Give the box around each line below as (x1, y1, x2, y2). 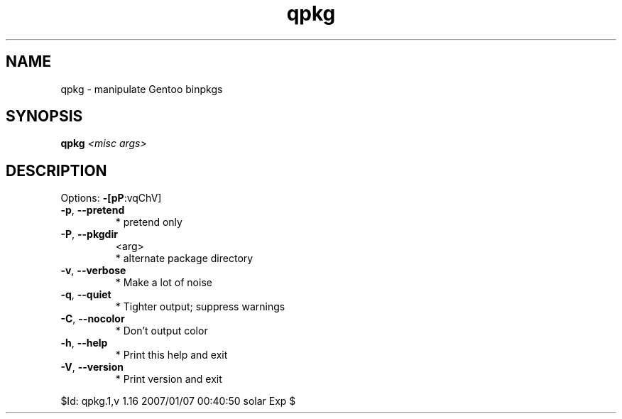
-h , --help (60, 337, 108, 349)
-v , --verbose (60, 264, 126, 277)
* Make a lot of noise (115, 276, 212, 289)
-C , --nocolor (60, 312, 125, 325)
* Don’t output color (115, 325, 208, 337)
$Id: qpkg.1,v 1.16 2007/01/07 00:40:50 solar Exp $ (60, 395, 296, 408)
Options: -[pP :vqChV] (60, 192, 162, 205)
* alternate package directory (115, 252, 253, 265)
